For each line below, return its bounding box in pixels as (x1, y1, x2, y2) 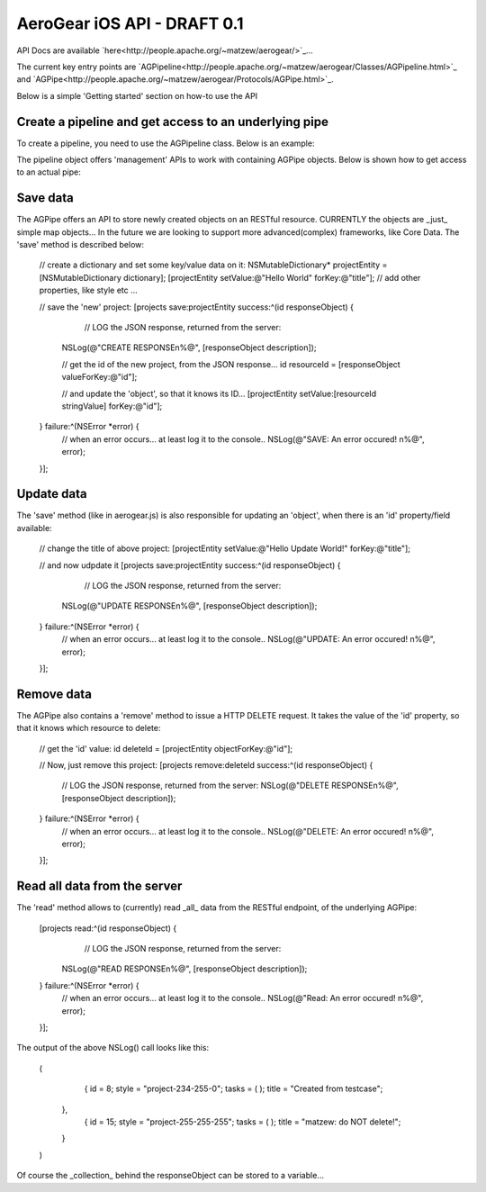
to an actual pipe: (16, 167, 81, 177)
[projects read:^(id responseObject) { (39, 923, 177, 934)
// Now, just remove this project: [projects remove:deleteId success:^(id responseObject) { (39, 760, 373, 771)
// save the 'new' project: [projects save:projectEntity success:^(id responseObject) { (39, 302, 355, 312)
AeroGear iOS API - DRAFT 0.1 (16, 14, 244, 33)
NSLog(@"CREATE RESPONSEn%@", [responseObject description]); (61, 342, 317, 353)
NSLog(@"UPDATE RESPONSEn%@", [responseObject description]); (61, 601, 318, 611)
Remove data (16, 686, 92, 701)
